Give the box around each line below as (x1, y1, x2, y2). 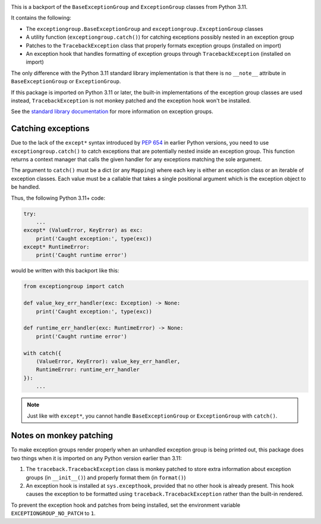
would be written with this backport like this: (11, 267, 119, 274)
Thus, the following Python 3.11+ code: (11, 194, 106, 202)
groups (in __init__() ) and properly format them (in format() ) (26, 473, 187, 481)
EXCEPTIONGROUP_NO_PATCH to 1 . (11, 510, 96, 517)
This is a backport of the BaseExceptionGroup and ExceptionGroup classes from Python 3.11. (11, 4, 248, 10)
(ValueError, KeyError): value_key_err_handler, (36, 357, 181, 365)
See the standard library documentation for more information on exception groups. (11, 108, 213, 115)
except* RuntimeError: (23, 244, 90, 250)
